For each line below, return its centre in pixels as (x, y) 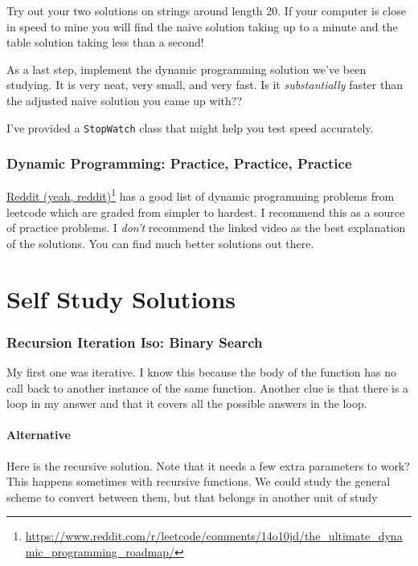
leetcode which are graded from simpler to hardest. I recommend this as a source (206, 212)
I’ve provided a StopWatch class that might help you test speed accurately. (190, 127)
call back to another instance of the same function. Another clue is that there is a (208, 387)
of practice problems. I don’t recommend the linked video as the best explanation (206, 228)
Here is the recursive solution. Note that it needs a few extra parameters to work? (208, 465)
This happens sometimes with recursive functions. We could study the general (199, 481)
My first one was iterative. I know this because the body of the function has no (202, 372)
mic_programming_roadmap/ (100, 552)
